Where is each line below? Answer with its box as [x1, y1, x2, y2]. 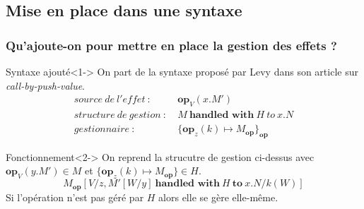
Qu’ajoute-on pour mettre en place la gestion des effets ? [6, 36, 337, 54]
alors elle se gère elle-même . [158, 189, 278, 204]
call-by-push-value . [6, 78, 85, 92]
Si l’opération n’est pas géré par [6, 189, 144, 204]
